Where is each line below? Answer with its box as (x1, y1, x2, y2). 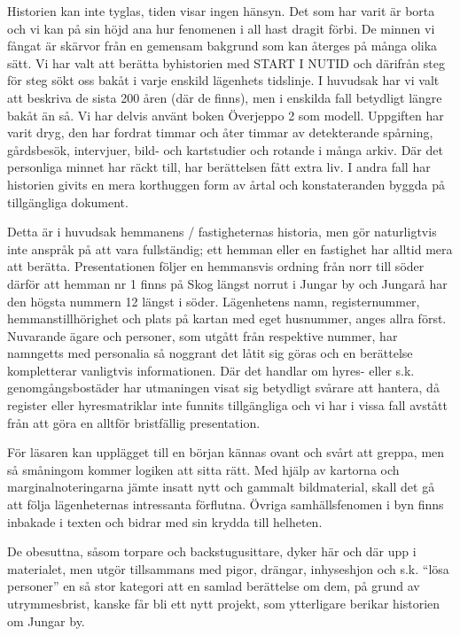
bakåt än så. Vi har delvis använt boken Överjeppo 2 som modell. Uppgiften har (7, 105, 444, 124)
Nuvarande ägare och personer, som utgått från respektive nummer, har (7, 326, 398, 345)
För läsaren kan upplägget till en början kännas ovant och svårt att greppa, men (7, 443, 445, 461)
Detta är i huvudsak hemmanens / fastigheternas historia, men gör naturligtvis (7, 222, 437, 241)
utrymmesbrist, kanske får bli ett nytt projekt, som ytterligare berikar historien (7, 594, 441, 612)
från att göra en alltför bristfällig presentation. (7, 413, 261, 431)
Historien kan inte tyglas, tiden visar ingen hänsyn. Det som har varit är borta (7, 2, 435, 19)
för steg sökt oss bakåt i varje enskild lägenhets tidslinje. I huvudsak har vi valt (7, 71, 440, 89)
